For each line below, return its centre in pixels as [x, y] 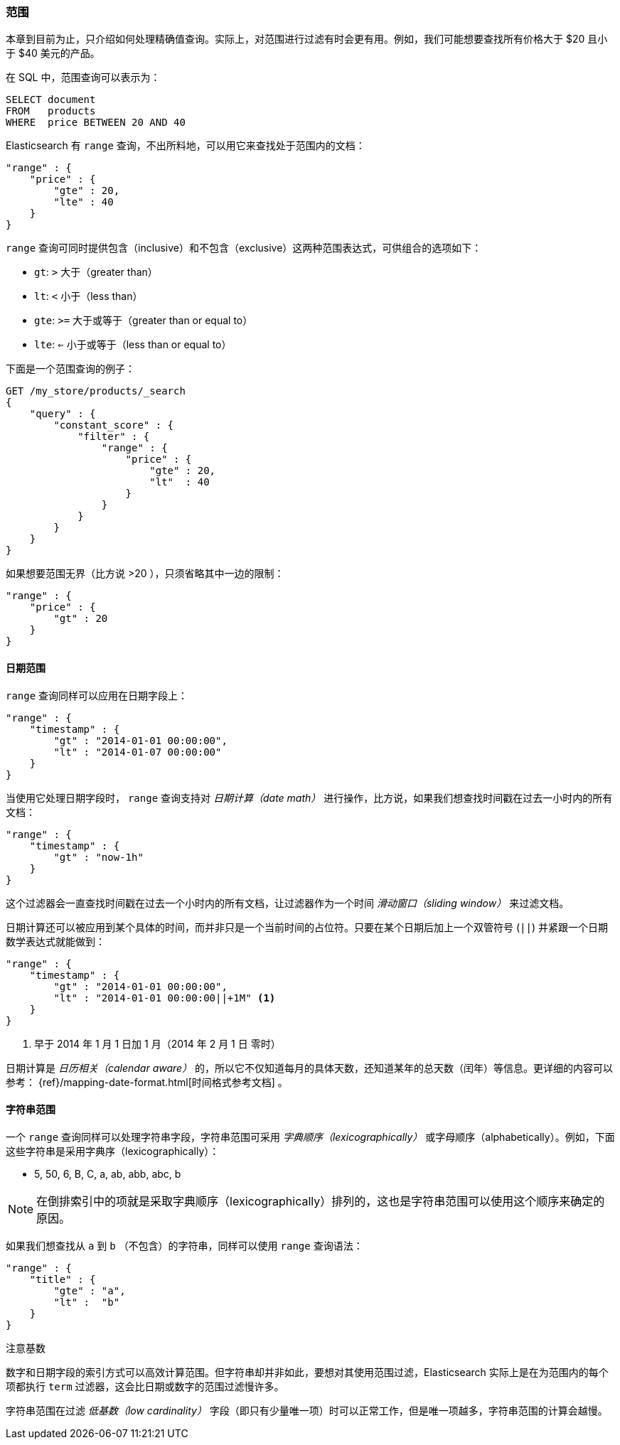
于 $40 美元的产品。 [53, 53]
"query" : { [63, 414]
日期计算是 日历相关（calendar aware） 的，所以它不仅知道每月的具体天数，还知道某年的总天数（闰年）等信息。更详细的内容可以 [310, 1068]
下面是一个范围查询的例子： [70, 369]
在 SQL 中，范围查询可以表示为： [83, 77]
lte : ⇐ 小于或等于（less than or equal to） [133, 345]
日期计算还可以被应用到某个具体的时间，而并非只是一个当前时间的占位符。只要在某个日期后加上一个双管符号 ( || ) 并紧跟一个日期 [307, 927]
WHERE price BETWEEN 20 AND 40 [96, 123]
